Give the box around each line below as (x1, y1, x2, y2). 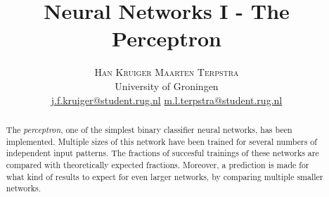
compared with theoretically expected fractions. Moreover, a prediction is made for (6, 158, 309, 170)
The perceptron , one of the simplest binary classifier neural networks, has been (6, 123, 292, 135)
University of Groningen (115, 78, 219, 93)
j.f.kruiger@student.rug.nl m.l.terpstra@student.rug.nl (51, 92, 283, 107)
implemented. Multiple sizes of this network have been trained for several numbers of (6, 135, 317, 147)
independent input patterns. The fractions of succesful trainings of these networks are (6, 147, 319, 159)
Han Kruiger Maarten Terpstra (94, 65, 239, 80)
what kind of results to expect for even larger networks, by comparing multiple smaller (6, 170, 323, 182)
